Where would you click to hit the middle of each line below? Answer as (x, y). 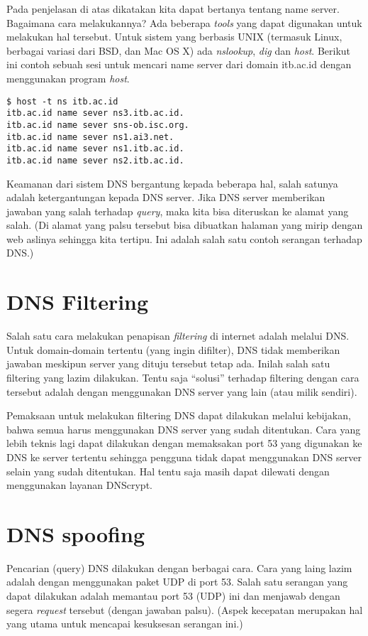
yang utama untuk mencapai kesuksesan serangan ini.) (125, 624)
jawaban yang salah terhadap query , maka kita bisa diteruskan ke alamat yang (178, 211)
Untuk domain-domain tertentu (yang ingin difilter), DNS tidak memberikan (173, 349)
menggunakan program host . (68, 78)
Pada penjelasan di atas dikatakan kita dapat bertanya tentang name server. (173, 9)
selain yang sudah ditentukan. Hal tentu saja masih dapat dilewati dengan (168, 471)
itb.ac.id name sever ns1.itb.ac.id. (95, 149)
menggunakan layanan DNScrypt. (79, 485)
